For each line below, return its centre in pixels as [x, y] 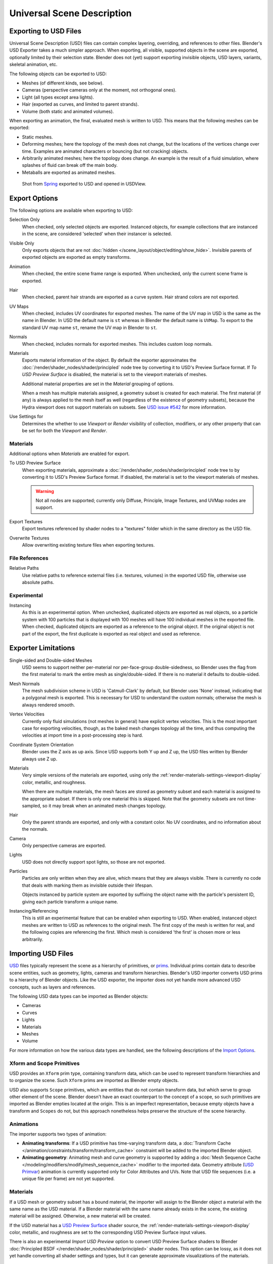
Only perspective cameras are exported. [64, 845]
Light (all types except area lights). [58, 97]
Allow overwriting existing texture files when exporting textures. [88, 545]
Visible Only [22, 243]
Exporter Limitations [42, 648]
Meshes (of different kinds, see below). [63, 83]
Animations [24, 1124]
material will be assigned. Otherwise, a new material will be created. [80, 1216]
